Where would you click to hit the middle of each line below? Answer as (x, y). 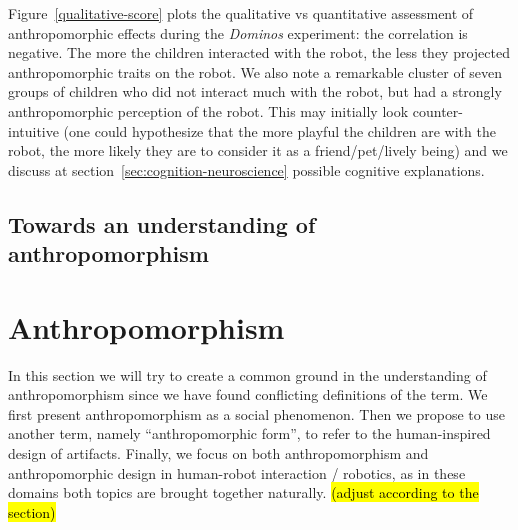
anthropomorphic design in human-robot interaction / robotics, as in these (237, 472)
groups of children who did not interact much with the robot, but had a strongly (255, 91)
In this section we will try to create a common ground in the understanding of (247, 374)
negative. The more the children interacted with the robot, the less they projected (259, 52)
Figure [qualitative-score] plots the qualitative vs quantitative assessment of (241, 13)
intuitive (33, 130)
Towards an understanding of (162, 223)
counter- (437, 110)
